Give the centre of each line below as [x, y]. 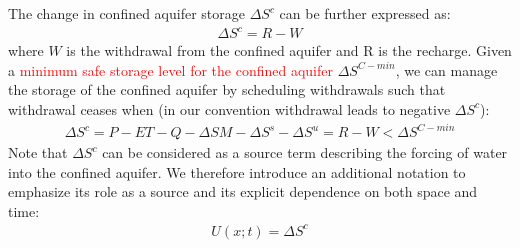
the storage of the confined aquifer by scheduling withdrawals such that [227, 89]
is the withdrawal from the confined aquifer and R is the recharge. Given [289, 50]
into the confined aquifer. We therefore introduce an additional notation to [237, 171]
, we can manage [446, 69]
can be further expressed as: [365, 13]
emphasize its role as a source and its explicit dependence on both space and [243, 191]
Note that [38, 152]
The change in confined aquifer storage [126, 13]
